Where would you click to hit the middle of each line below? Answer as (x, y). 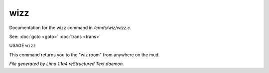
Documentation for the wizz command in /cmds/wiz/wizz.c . (70, 28)
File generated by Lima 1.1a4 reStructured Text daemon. (67, 64)
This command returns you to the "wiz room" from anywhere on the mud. (84, 55)
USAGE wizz (23, 46)
